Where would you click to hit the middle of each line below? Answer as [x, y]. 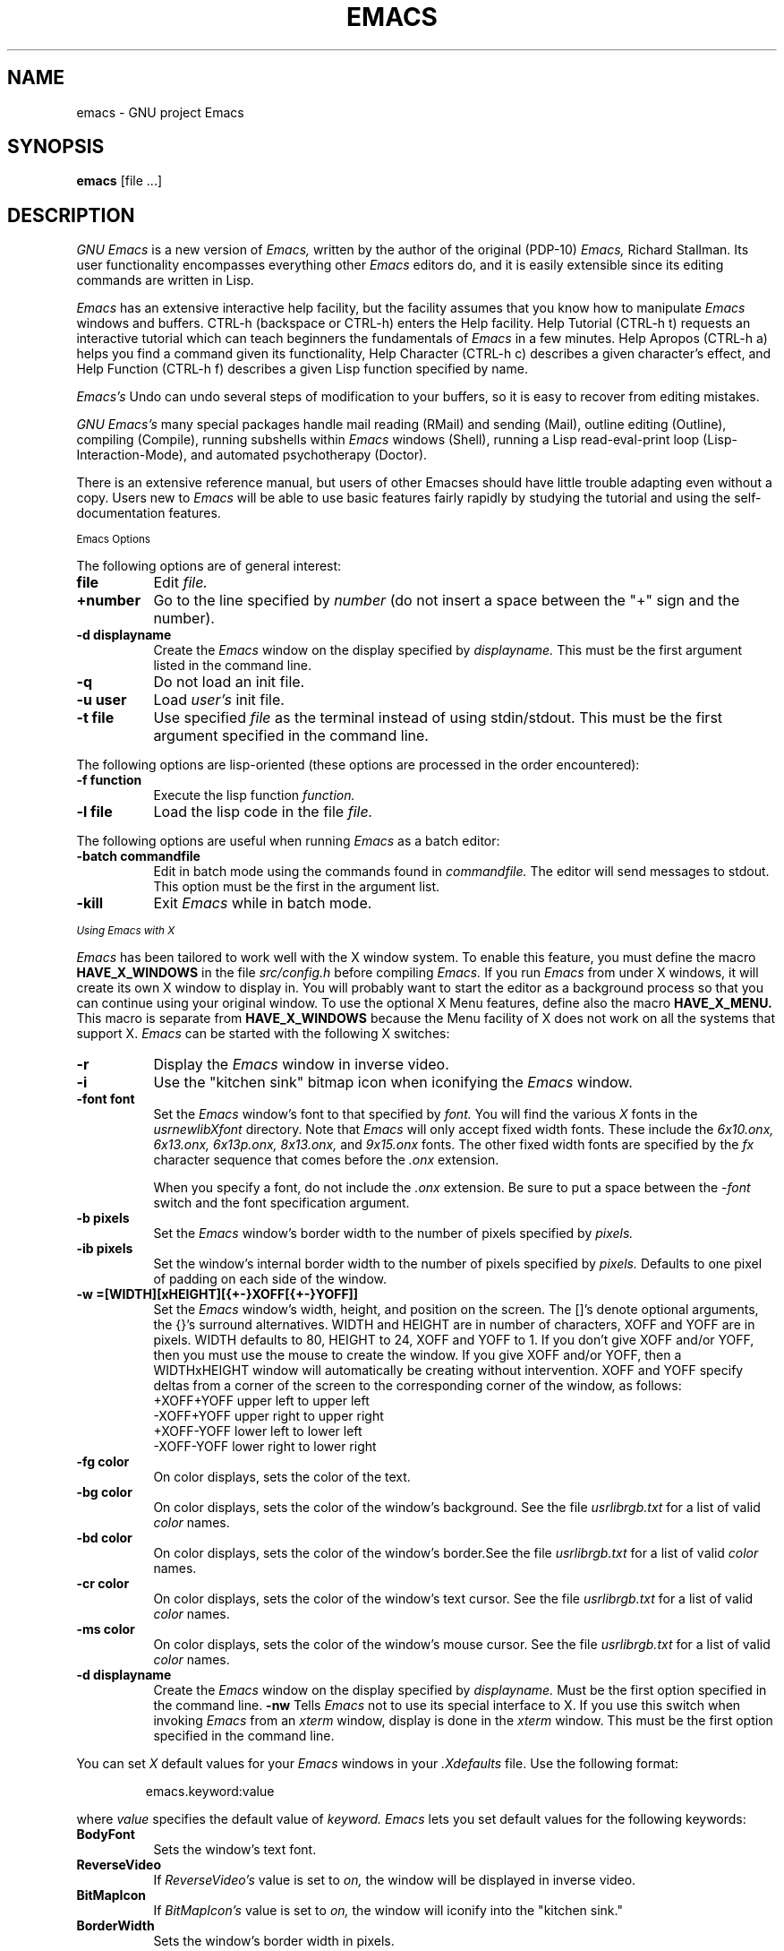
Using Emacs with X [126, 931]
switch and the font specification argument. [281, 1203]
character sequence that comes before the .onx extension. [326, 1160]
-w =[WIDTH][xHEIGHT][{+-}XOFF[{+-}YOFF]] [217, 1294]
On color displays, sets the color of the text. [282, 1477]
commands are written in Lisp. [165, 280]
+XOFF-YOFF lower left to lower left [258, 1431]
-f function [109, 780]
